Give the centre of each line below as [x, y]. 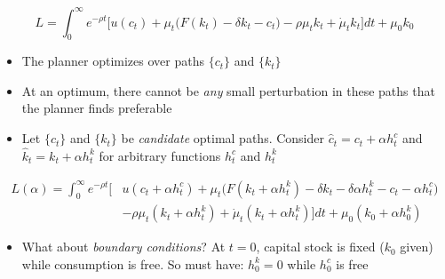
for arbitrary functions [160, 155]
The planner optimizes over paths [113, 61]
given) [417, 247]
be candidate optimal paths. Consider [222, 138]
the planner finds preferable [97, 108]
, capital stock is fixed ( [320, 247]
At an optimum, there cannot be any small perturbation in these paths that [228, 90]
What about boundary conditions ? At [123, 247]
